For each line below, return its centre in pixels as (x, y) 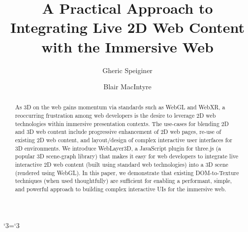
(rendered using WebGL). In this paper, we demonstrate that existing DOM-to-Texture (127, 172)
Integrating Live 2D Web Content (127, 27)
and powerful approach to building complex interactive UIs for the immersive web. (121, 189)
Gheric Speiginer (127, 70)
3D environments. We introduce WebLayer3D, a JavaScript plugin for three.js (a (118, 148)
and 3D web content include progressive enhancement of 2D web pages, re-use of (118, 132)
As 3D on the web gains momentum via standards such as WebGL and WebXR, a (120, 107)
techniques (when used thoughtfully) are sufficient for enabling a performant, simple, (124, 181)
